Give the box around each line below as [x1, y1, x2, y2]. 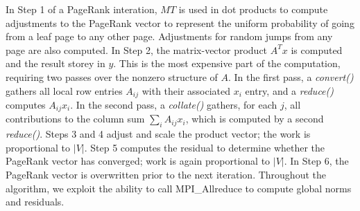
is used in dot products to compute [178, 2, 328, 16]
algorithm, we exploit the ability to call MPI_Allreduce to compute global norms [6, 181, 352, 195]
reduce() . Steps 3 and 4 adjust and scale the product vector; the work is [6, 127, 311, 141]
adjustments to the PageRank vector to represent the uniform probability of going [6, 15, 354, 30]
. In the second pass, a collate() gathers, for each [70, 98, 277, 112]
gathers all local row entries [6, 83, 123, 98]
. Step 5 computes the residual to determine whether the [84, 140, 325, 154]
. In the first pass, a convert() [228, 69, 354, 84]
